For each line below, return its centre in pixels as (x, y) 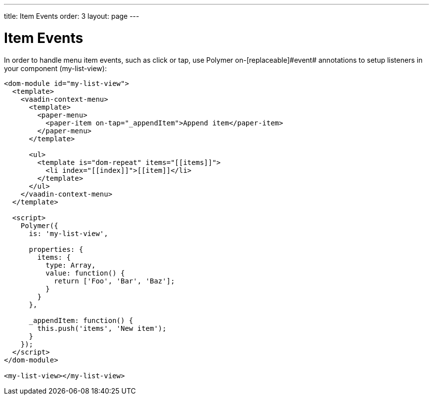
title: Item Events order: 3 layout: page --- (72, 16)
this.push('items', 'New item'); (102, 328)
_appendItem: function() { (81, 320)
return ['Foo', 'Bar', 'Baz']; (114, 281)
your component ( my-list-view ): (55, 68)
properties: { (56, 249)
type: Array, (71, 265)
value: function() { (85, 273)
